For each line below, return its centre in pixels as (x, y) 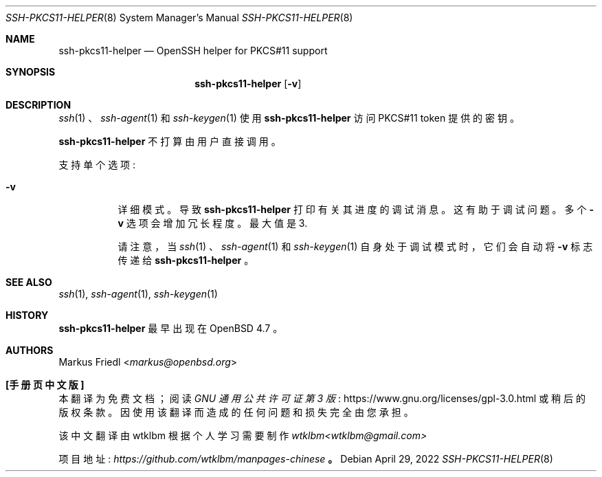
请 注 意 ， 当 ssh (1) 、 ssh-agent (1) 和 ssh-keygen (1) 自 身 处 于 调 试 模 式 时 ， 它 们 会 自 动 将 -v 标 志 (355, 246)
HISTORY (27, 315)
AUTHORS (30, 350)
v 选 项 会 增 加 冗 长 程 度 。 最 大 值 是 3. (213, 223)
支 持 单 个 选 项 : (97, 165)
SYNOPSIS (31, 72)
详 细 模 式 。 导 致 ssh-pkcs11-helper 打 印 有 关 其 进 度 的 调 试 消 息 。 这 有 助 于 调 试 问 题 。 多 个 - (356, 209)
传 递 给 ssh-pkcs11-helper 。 (186, 260)
